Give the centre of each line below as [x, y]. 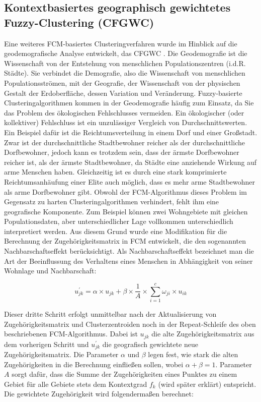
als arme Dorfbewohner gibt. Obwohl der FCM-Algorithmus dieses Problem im [125, 191]
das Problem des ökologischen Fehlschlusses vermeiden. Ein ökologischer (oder [124, 112]
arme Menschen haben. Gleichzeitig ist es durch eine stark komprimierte [115, 172]
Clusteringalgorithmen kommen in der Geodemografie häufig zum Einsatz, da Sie [129, 103]
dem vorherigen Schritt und [47, 344]
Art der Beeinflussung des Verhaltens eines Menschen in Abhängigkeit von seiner [128, 261]
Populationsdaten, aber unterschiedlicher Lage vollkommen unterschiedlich [119, 221]
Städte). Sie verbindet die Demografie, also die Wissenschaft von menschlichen [125, 73]
